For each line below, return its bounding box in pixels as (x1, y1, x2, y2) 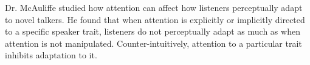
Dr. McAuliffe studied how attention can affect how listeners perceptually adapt (5, 1, 303, 13)
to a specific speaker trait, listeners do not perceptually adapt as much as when (5, 25, 300, 38)
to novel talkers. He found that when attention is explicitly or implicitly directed (5, 13, 305, 26)
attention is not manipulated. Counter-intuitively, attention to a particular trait (5, 36, 302, 49)
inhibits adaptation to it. (5, 49, 97, 61)
